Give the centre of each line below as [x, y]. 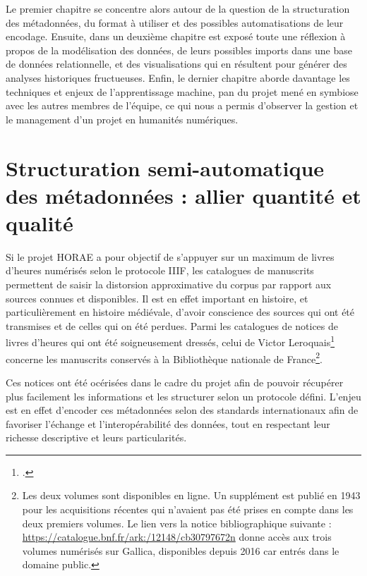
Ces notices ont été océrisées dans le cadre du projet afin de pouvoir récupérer [175, 382]
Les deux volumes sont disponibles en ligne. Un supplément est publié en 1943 [191, 495]
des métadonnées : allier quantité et [183, 195]
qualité [40, 222]
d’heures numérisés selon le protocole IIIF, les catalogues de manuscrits [160, 270]
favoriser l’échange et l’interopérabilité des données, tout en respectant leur [168, 423]
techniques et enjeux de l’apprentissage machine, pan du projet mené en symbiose [182, 91]
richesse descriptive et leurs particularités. [96, 437]
